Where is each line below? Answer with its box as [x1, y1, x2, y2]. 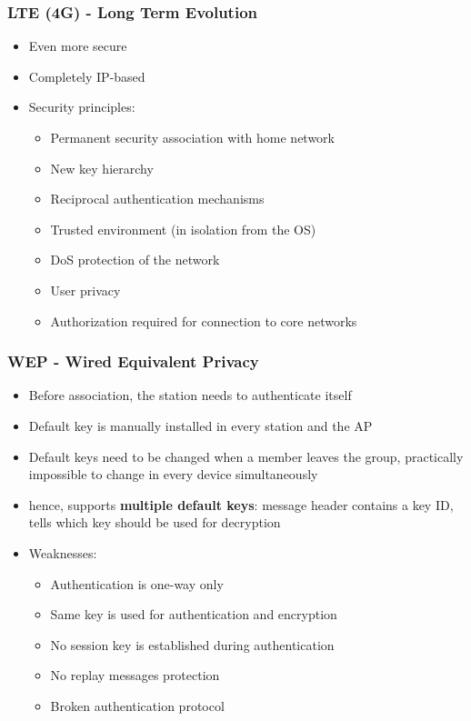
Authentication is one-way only [50, 574, 224, 593]
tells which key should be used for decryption [28, 513, 281, 532]
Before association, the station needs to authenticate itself [28, 386, 352, 405]
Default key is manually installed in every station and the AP [28, 416, 373, 435]
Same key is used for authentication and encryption [50, 605, 337, 624]
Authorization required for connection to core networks [50, 311, 357, 330]
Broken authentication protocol [50, 696, 225, 715]
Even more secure [28, 36, 127, 55]
